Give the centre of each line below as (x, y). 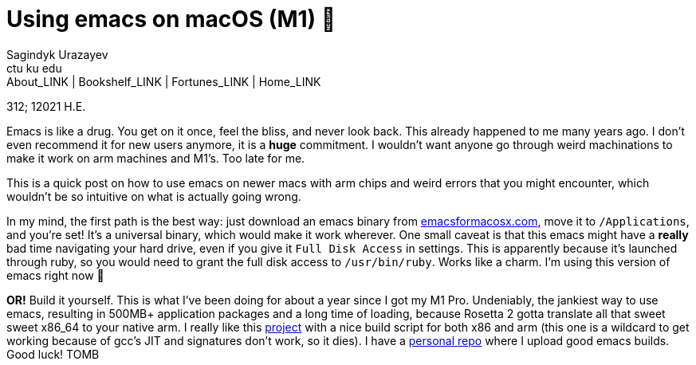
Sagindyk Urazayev (57, 54)
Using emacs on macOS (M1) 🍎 (171, 19)
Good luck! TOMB (53, 354)
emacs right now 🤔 (55, 275)
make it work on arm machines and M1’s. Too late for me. (156, 158)
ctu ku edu (34, 68)
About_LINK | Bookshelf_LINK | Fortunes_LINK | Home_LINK (164, 81)
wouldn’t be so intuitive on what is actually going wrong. (154, 196)
